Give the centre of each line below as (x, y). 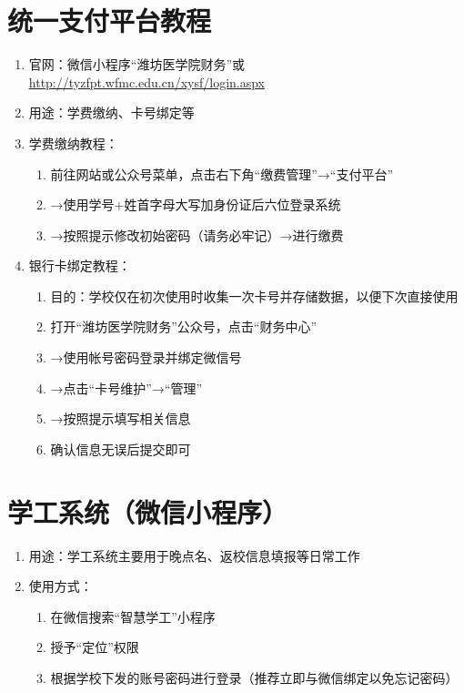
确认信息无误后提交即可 (121, 448)
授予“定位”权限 (95, 647)
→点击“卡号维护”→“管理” (126, 387)
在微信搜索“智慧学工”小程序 (133, 616)
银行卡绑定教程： (80, 265)
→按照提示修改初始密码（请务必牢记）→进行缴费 (197, 234)
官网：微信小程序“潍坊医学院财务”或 (137, 64)
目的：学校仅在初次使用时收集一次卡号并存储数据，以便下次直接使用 (254, 296)
